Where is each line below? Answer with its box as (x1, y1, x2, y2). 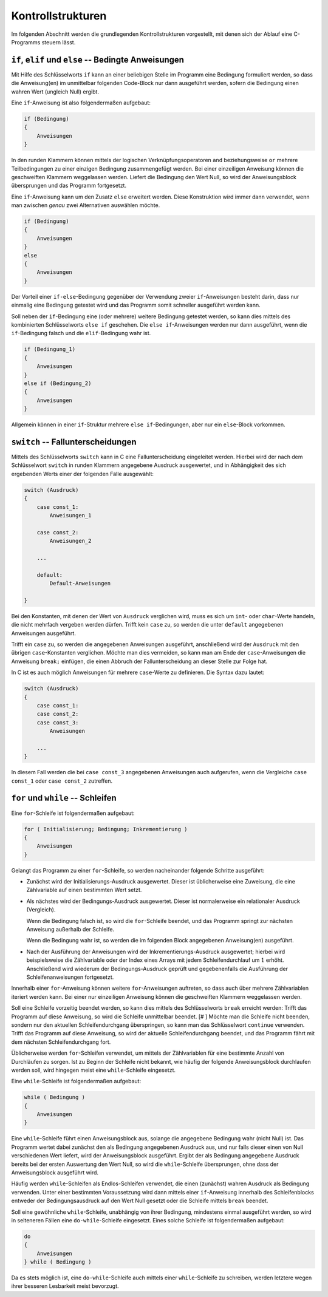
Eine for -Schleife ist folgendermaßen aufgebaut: (11, 809, 135, 817)
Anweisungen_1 (49, 512, 92, 519)
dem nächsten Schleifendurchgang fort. (11, 1038, 111, 1046)
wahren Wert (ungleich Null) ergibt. (11, 88, 100, 95)
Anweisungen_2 (49, 537, 92, 545)
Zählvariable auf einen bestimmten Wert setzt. (26, 887, 142, 894)
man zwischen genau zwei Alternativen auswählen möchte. (11, 202, 160, 209)
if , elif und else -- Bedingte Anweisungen (11, 55, 185, 65)
